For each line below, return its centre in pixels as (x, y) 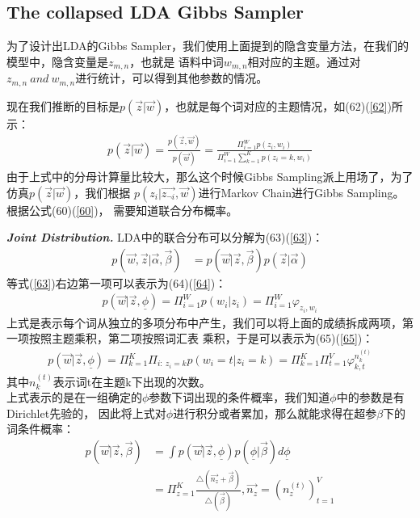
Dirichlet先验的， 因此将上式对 (86, 413)
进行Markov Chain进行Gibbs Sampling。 (301, 192)
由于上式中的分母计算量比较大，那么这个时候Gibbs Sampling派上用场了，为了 (210, 176)
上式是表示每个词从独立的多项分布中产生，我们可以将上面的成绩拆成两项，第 (210, 322)
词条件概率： (40, 429)
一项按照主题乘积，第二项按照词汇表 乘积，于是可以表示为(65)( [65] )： (190, 338)
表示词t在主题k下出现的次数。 (132, 381)
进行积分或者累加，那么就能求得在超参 (275, 413)
